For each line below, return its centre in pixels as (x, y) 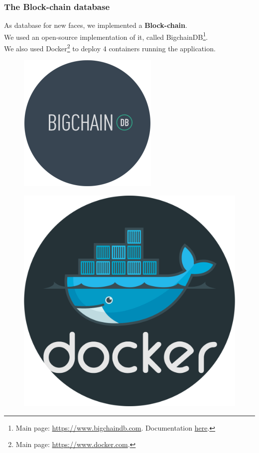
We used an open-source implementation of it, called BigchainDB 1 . (106, 36)
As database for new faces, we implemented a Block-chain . (96, 25)
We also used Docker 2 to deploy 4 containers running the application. (110, 48)
